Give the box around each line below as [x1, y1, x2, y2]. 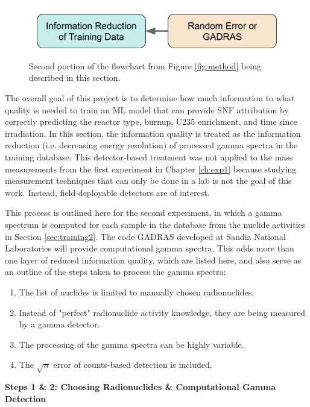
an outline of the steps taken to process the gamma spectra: [5, 265, 226, 278]
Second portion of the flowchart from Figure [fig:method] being [29, 59, 262, 72]
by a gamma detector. [19, 318, 100, 330]
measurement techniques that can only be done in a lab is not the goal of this [5, 174, 292, 187]
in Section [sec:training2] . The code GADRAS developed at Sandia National [5, 230, 286, 242]
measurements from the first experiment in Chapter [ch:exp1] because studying [5, 162, 297, 175]
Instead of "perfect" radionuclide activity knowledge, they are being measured [19, 306, 306, 318]
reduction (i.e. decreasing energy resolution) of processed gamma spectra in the [5, 139, 298, 151]
